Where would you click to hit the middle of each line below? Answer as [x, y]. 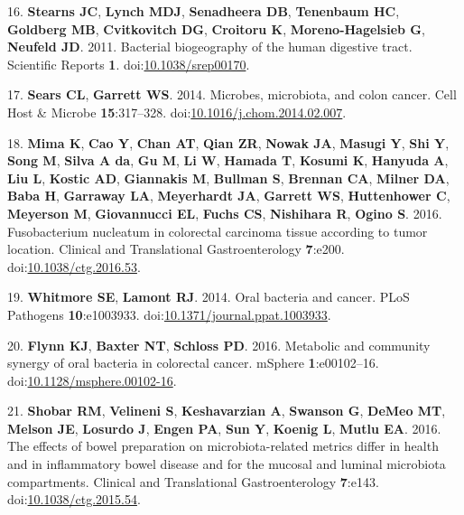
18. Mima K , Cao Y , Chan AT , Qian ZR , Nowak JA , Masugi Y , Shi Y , [228, 142]
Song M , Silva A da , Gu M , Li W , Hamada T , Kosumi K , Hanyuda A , [228, 160]
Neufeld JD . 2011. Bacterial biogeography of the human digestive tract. [210, 47]
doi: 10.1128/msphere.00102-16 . [92, 380]
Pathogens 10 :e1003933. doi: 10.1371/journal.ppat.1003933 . [169, 314]
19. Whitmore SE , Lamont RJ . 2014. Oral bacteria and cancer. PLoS [209, 297]
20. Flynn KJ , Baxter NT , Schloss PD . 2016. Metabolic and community [219, 345]
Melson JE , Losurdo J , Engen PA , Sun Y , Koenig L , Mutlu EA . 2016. [224, 428]
